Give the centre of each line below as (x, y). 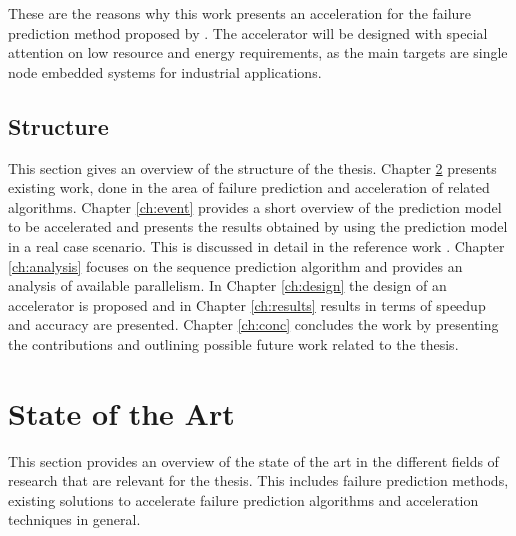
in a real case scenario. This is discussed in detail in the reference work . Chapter (256, 245)
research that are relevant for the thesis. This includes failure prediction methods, (258, 480)
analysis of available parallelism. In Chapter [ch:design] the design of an (227, 285)
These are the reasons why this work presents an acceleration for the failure (240, 13)
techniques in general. (74, 519)
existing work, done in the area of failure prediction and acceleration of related (249, 187)
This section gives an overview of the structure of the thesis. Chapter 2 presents (252, 167)
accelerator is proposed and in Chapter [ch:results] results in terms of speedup (247, 304)
